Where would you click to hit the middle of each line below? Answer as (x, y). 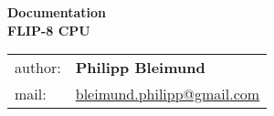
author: (38, 68)
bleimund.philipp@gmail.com (168, 94)
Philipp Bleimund (140, 68)
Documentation (57, 12)
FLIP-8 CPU (49, 30)
